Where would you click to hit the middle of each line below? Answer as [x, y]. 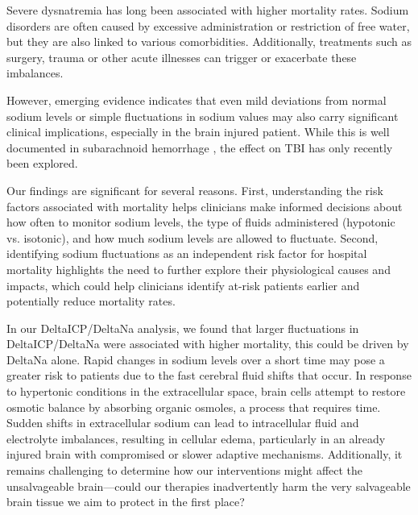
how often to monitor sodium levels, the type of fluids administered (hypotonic [201, 222]
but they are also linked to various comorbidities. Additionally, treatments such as [209, 42]
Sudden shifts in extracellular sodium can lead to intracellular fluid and [183, 423]
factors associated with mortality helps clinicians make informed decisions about [205, 206]
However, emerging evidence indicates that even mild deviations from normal [197, 100]
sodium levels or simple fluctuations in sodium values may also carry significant [203, 116]
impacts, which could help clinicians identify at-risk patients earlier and [183, 285]
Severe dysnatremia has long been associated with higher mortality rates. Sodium [208, 10]
